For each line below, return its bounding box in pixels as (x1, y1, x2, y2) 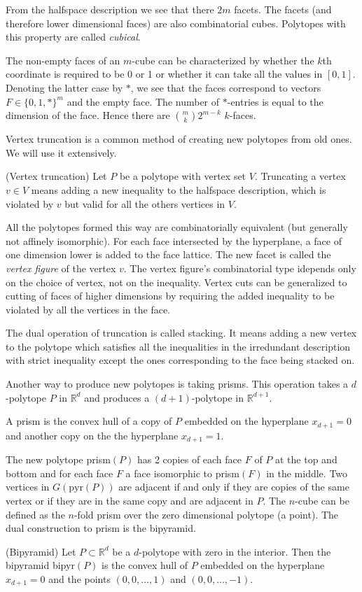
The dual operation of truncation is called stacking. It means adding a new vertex (6, 325, 357, 340)
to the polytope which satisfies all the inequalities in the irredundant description (6, 339, 351, 353)
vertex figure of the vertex (6, 260, 116, 275)
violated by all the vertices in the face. (6, 302, 170, 316)
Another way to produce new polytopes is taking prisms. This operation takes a (6, 376, 349, 391)
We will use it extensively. (6, 145, 117, 160)
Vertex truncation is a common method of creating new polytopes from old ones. (6, 132, 352, 146)
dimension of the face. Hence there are (6, 108, 170, 122)
